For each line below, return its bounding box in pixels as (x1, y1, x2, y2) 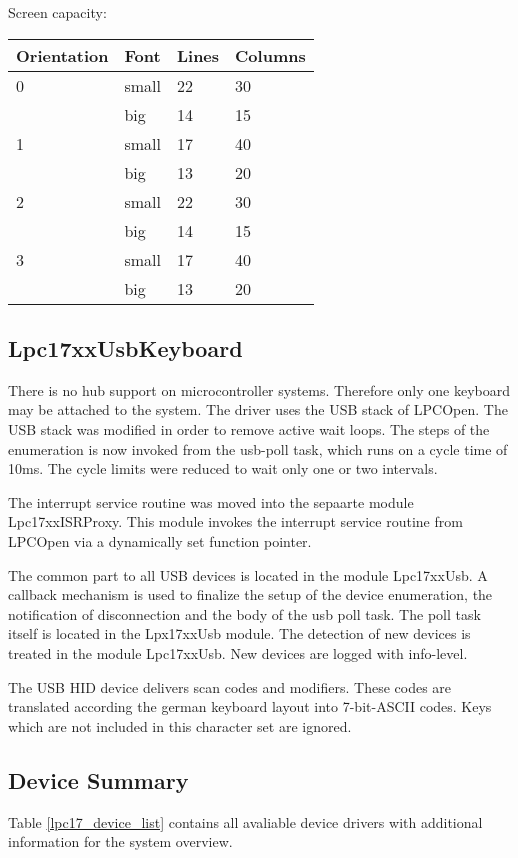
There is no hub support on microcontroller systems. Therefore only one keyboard (8, 379, 510, 400)
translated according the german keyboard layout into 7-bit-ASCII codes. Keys (8, 696, 492, 717)
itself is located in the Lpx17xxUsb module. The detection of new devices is (8, 623, 471, 644)
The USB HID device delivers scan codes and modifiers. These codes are (8, 676, 452, 697)
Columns (235, 43, 306, 67)
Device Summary (8, 764, 189, 795)
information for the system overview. (8, 831, 233, 852)
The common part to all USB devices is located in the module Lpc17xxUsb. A (8, 564, 488, 585)
